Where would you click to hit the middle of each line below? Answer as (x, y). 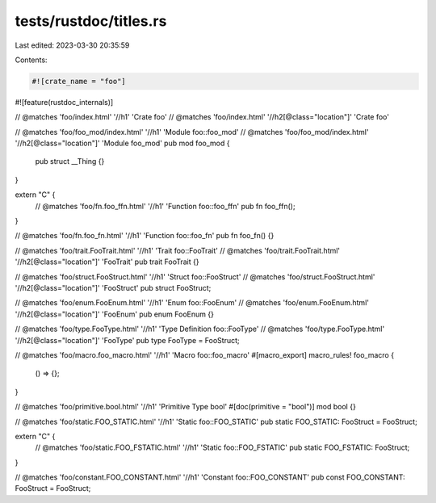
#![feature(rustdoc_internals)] (64, 102)
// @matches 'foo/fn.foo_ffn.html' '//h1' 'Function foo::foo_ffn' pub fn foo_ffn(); (165, 206)
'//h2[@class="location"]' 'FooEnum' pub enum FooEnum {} (114, 314)
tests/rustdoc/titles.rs (91, 21)
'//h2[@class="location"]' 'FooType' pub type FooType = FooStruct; (127, 340)
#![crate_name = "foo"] (79, 81)
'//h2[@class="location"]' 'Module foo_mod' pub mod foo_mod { (122, 143)
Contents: (31, 60)
